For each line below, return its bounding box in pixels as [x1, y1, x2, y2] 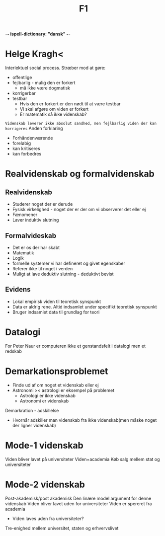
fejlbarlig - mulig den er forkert [12, 80, 76, 86]
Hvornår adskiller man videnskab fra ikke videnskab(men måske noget [12, 417, 157, 423]
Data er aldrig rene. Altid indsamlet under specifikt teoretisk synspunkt [12, 304, 158, 309]
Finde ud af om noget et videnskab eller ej [12, 382, 99, 388]
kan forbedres [12, 151, 42, 157]
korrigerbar [12, 90, 36, 96]
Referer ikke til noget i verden [12, 265, 73, 271]
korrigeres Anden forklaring [5, 125, 63, 132]
